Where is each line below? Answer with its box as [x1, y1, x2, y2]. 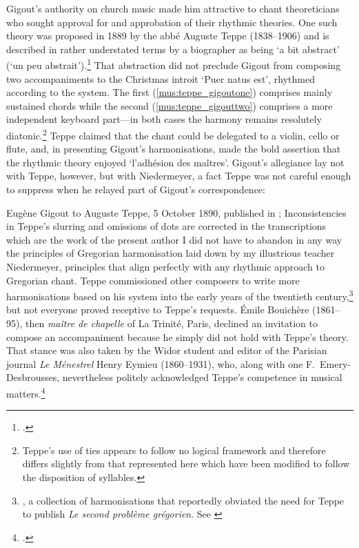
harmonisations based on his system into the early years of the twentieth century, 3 [6, 287, 353, 303]
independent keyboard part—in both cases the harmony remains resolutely [6, 112, 322, 126]
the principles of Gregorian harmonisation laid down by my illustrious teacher [6, 246, 335, 260]
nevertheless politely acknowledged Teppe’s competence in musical [62, 370, 342, 384]
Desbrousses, [6, 370, 60, 384]
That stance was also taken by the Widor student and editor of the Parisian [6, 343, 327, 358]
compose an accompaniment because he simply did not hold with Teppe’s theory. [6, 329, 349, 344]
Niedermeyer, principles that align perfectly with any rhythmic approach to [6, 260, 325, 273]
